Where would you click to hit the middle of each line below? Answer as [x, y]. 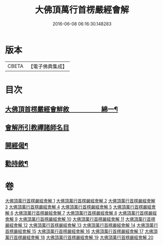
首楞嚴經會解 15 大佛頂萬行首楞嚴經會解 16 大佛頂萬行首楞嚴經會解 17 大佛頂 [81, 231]
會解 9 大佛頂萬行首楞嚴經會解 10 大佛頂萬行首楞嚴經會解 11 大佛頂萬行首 [78, 219]
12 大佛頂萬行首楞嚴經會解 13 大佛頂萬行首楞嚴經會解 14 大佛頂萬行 [91, 225]
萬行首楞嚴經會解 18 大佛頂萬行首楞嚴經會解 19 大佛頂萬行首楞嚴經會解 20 [79, 238]
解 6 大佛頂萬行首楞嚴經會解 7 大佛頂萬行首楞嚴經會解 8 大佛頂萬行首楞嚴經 [81, 213]
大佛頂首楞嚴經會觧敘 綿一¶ [61, 110]
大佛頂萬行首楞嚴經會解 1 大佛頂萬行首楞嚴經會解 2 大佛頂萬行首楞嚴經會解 [80, 201]
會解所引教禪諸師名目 [37, 127]
